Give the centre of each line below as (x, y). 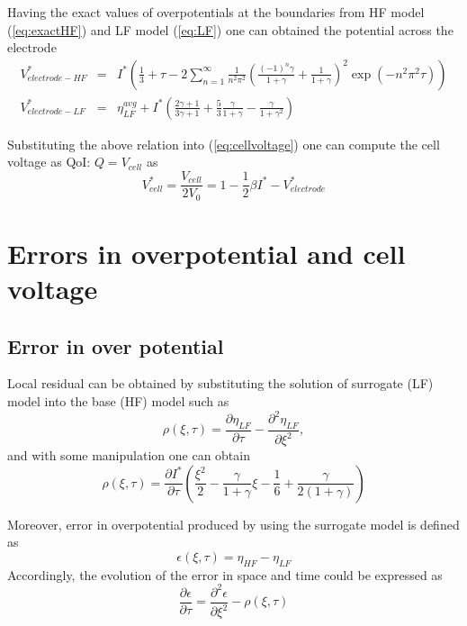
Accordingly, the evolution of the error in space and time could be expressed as (225, 574)
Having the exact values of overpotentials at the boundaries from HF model (216, 12)
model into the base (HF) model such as (118, 400)
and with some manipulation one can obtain (129, 455)
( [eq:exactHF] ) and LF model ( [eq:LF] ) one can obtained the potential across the (230, 29)
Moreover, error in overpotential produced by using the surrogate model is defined (233, 524)
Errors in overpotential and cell (207, 253)
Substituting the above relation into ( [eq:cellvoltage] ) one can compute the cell (224, 144)
